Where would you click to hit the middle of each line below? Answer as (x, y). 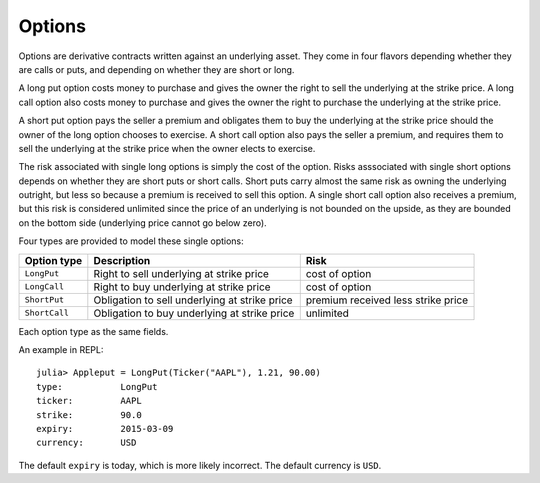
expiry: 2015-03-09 (105, 428)
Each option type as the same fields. (93, 331)
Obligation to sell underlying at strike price (193, 300)
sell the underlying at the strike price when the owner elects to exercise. (167, 148)
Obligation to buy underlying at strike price (194, 313)
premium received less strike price (387, 300)
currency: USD (86, 443)
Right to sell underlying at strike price (181, 273)
